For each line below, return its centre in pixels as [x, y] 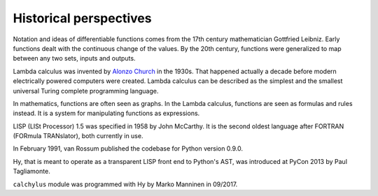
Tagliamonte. [31, 172]
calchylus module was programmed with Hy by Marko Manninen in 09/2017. [125, 184]
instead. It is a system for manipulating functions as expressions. [106, 113]
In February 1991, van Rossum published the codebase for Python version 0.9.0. [128, 149]
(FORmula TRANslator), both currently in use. [78, 136]
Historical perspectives [82, 18]
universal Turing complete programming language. [86, 91]
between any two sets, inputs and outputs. [74, 59]
